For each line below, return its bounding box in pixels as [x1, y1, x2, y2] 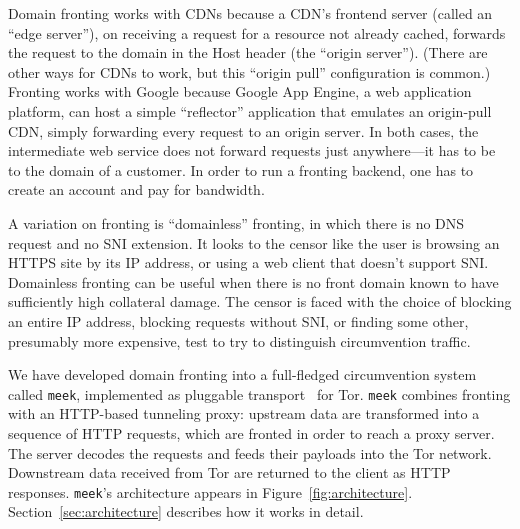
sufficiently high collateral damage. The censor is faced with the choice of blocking [8, 291, 512, 312]
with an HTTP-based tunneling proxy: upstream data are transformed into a [8, 403, 480, 424]
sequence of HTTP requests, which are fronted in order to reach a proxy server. [8, 422, 495, 443]
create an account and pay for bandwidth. [8, 179, 265, 200]
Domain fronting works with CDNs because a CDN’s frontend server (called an [8, 3, 493, 23]
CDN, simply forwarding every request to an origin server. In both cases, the [8, 120, 479, 141]
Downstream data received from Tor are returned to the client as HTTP [8, 462, 451, 483]
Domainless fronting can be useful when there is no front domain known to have [8, 271, 499, 292]
